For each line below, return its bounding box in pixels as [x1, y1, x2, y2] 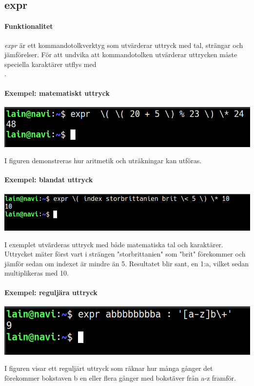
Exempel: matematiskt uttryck [4, 87, 110, 98]
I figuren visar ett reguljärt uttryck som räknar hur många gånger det [4, 363, 213, 373]
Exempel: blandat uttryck [4, 174, 93, 185]
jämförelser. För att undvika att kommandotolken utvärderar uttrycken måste [4, 49, 237, 60]
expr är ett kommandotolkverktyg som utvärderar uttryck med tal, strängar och [4, 40, 243, 50]
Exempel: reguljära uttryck [4, 287, 98, 297]
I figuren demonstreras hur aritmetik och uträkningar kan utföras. [4, 155, 202, 166]
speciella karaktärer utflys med [4, 59, 97, 69]
